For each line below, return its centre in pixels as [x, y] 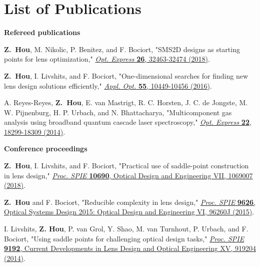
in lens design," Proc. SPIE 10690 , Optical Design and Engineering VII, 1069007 [128, 175]
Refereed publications [42, 32]
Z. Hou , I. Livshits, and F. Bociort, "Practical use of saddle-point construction [126, 166]
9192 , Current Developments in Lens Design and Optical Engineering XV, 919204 [130, 248]
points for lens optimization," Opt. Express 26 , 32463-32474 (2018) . [107, 59]
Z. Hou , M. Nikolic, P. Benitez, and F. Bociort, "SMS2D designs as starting [122, 49]
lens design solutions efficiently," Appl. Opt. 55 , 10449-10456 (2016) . [108, 85]
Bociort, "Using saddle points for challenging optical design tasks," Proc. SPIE [124, 238]
